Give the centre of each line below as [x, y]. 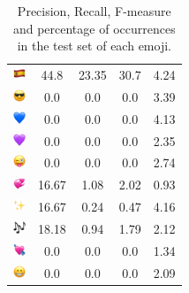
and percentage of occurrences [94, 28]
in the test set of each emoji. [94, 46]
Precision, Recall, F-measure [94, 11]
